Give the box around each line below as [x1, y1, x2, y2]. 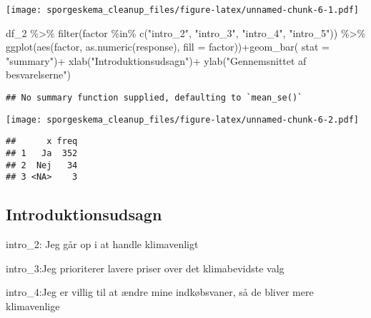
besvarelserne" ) [6, 67, 71, 82]
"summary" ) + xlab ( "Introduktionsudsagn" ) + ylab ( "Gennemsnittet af [6, 53, 307, 68]
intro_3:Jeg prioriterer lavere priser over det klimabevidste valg [6, 260, 285, 275]
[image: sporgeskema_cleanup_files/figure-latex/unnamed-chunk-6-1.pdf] [6, 5, 359, 15]
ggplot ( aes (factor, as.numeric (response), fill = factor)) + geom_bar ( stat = [6, 39, 330, 54]
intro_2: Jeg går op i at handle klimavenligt [6, 237, 199, 252]
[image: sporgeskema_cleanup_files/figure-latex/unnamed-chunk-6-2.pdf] [6, 114, 359, 125]
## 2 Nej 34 [6, 160, 78, 170]
